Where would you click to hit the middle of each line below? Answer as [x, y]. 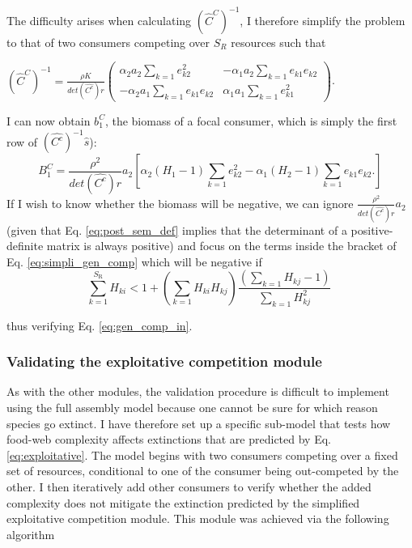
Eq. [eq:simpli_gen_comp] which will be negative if [134, 261]
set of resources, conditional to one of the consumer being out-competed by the [203, 471]
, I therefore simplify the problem [323, 20]
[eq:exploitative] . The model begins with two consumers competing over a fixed [202, 455]
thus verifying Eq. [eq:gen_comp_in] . [100, 325]
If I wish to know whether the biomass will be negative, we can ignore [180, 203]
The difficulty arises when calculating [99, 20]
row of [22, 141]
